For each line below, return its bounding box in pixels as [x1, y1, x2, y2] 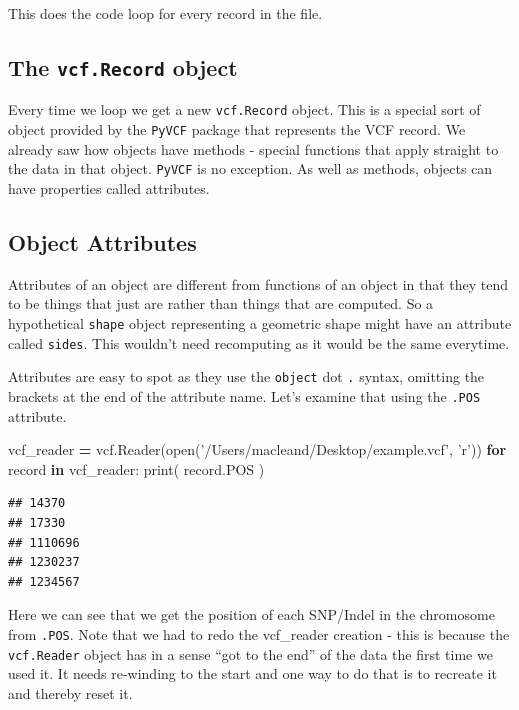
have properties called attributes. [8, 177, 210, 198]
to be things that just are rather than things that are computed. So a [8, 293, 434, 314]
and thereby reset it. [8, 682, 133, 703]
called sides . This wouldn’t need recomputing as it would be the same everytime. [8, 332, 510, 353]
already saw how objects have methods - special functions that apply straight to [8, 138, 499, 159]
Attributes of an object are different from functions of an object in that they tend [8, 273, 509, 294]
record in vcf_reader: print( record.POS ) [8, 458, 265, 479]
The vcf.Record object [8, 51, 238, 82]
